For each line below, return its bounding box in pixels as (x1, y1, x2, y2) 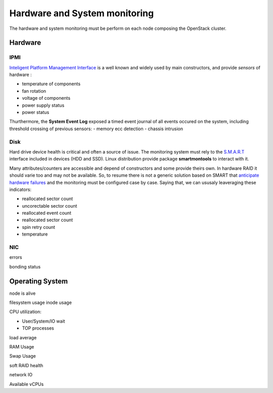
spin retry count (22, 224, 56, 230)
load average (9, 334, 37, 340)
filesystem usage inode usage (9, 299, 72, 306)
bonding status (9, 263, 41, 269)
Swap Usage (9, 353, 36, 359)
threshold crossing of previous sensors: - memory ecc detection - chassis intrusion (9, 126, 183, 132)
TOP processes (22, 325, 54, 331)
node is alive (9, 290, 36, 296)
